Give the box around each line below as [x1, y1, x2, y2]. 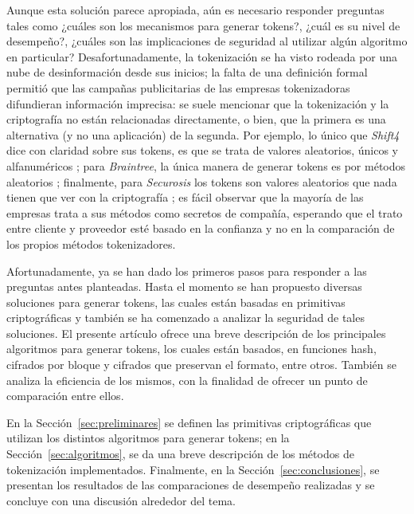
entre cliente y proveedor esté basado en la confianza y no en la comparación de [6, 220, 395, 237]
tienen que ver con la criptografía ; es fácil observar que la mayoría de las [6, 189, 364, 206]
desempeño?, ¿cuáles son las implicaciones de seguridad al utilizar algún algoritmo [6, 33, 408, 49]
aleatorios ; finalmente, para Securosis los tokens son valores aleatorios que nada [6, 173, 397, 190]
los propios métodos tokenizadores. [6, 235, 176, 252]
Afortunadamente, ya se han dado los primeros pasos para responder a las [6, 262, 367, 279]
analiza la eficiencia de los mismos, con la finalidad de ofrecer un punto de [6, 371, 368, 388]
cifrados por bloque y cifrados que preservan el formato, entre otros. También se [6, 356, 396, 373]
